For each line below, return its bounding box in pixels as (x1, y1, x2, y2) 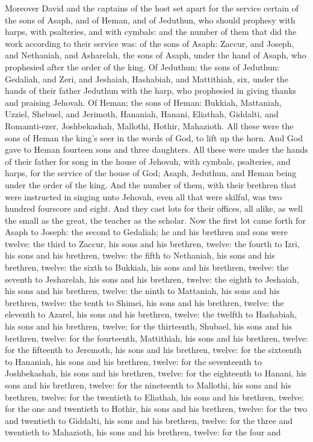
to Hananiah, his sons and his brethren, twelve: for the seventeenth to (5, 355, 262, 367)
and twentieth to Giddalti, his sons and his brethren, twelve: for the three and (5, 414, 293, 426)
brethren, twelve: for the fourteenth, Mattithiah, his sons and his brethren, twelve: (5, 331, 308, 344)
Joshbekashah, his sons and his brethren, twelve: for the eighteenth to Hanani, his (5, 367, 307, 379)
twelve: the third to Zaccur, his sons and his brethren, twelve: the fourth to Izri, (5, 237, 300, 250)
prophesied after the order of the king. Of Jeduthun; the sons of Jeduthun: (5, 60, 280, 73)
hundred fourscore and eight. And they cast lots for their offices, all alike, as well (5, 202, 303, 215)
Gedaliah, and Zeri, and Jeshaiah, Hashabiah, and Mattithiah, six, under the (5, 72, 288, 85)
